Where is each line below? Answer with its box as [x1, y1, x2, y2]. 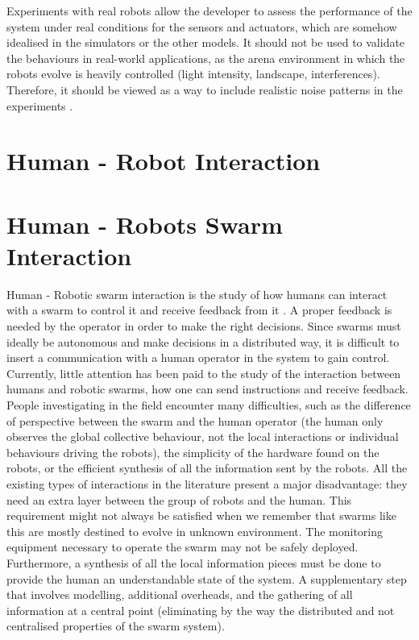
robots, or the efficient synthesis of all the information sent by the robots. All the [6, 459, 408, 476]
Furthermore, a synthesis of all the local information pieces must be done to [6, 554, 381, 571]
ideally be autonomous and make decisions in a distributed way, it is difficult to [6, 333, 400, 350]
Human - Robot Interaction [6, 144, 321, 177]
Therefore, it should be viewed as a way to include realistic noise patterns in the [6, 81, 403, 98]
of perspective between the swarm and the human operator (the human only [6, 412, 384, 429]
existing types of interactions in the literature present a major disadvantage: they [6, 475, 408, 492]
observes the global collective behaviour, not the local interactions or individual [6, 428, 399, 445]
